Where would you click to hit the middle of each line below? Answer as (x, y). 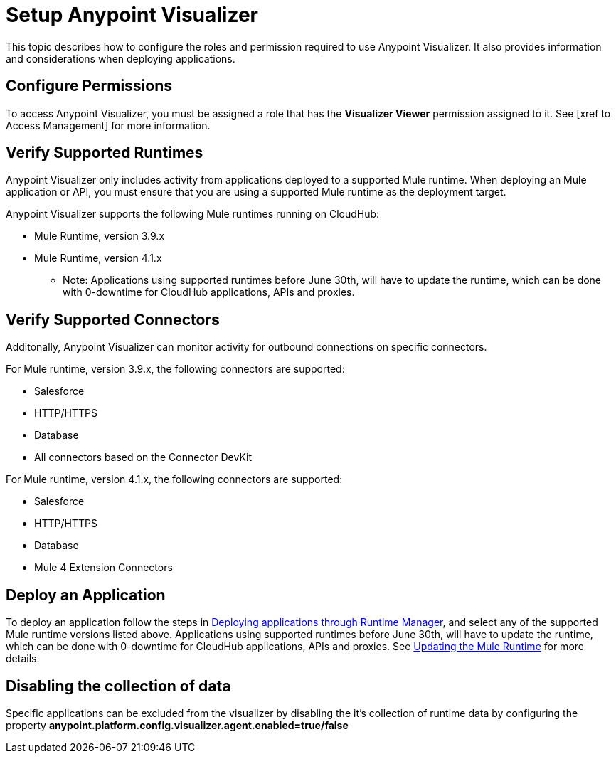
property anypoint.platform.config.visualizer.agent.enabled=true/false (177, 725)
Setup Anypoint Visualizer (132, 15)
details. (23, 659)
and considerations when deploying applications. (121, 58)
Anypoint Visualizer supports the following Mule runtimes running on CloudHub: (193, 214)
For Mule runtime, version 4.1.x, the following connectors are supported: (174, 479)
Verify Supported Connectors (113, 319)
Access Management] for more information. (108, 125)
